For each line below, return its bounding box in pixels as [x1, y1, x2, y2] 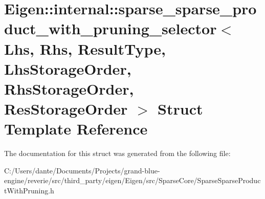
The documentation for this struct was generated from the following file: [4, 148, 231, 159]
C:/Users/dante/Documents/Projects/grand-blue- [4, 165, 160, 175]
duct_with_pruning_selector [4, 18, 217, 39]
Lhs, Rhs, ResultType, [4, 38, 166, 59]
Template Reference [4, 118, 148, 139]
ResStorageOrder [4, 98, 128, 119]
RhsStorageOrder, [4, 78, 134, 99]
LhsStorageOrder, [4, 58, 131, 79]
